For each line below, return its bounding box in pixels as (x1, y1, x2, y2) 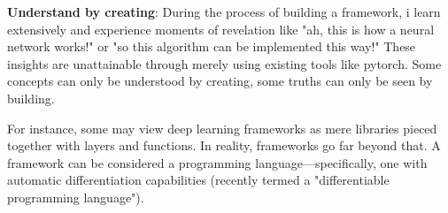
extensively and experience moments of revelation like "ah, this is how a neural (7, 19, 435, 38)
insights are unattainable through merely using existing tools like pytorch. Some (7, 54, 442, 72)
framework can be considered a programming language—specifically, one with (7, 153, 428, 171)
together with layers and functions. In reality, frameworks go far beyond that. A (7, 136, 441, 155)
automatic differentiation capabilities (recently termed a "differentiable (7, 171, 390, 189)
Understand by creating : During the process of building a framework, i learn (7, 3, 441, 20)
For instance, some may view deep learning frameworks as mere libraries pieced (7, 118, 437, 137)
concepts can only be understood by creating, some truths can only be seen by (7, 72, 433, 90)
